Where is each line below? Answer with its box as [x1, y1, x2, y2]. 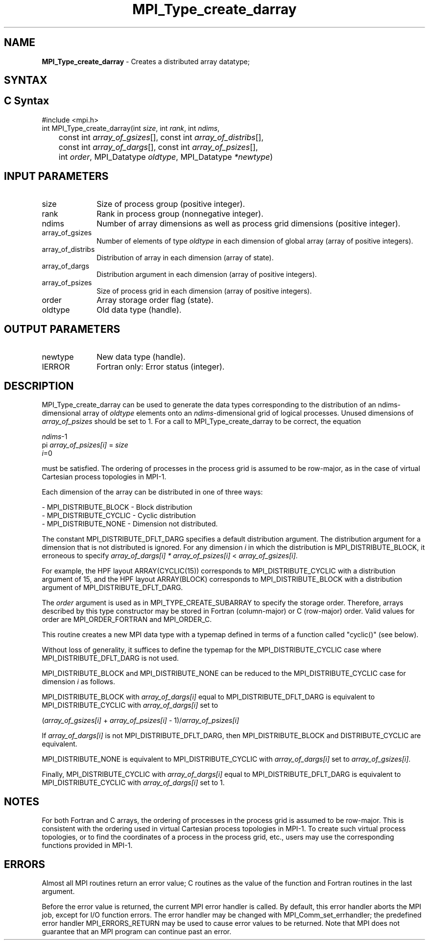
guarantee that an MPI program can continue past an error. [42, 927, 232, 936]
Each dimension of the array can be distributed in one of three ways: [42, 488, 263, 497]
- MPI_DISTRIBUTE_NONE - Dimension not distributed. [42, 520, 218, 528]
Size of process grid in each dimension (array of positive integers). [96, 286, 312, 295]
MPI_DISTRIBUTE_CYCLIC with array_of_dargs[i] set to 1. [42, 778, 225, 787]
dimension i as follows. [42, 677, 115, 686]
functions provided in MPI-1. [42, 841, 133, 850]
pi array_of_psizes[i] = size [42, 441, 128, 449]
